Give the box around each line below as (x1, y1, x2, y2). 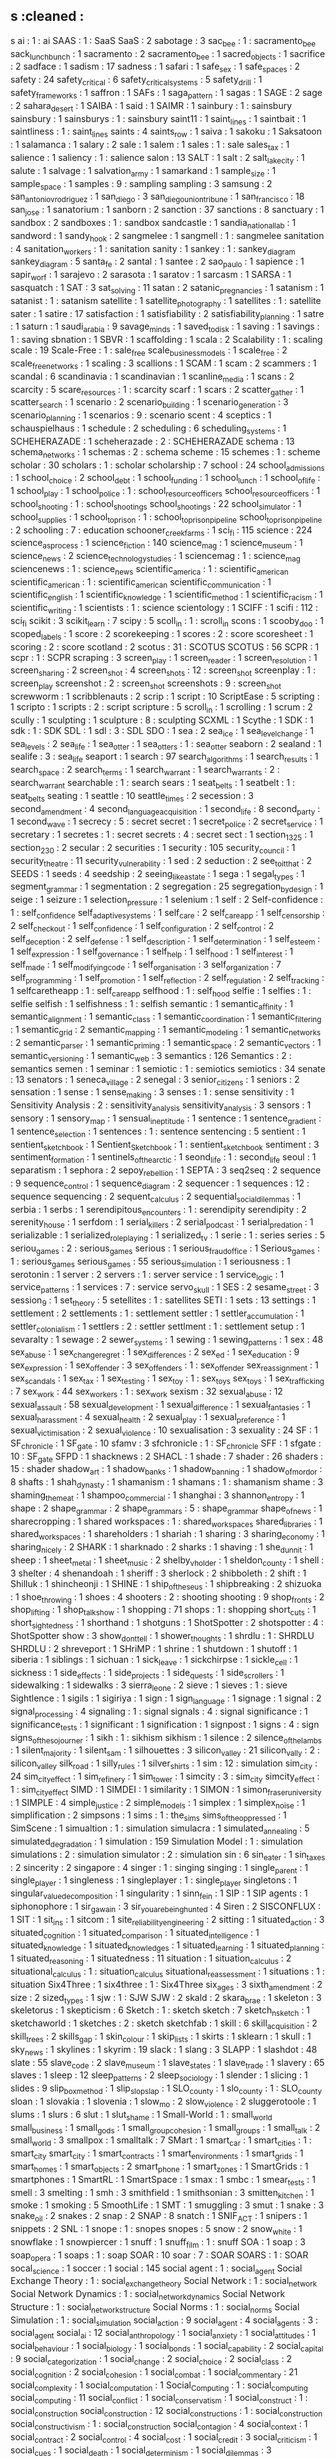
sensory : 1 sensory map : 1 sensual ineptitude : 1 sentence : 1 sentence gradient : (10, 1112, 322, 1126)
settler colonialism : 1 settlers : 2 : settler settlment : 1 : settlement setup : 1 (10, 1320, 305, 1334)
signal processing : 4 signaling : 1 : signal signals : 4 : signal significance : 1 (10, 1705, 308, 1719)
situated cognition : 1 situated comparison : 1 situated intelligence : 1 (10, 1926, 260, 1941)
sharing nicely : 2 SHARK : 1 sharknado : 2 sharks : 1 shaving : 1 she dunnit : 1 (10, 1541, 313, 1556)
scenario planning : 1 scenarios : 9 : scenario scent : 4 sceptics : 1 (10, 409, 272, 423)
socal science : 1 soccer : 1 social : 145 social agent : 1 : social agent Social (10, 2262, 303, 2276)
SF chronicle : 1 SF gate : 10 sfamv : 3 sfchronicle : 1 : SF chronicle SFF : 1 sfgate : (10, 1437, 322, 1451)
